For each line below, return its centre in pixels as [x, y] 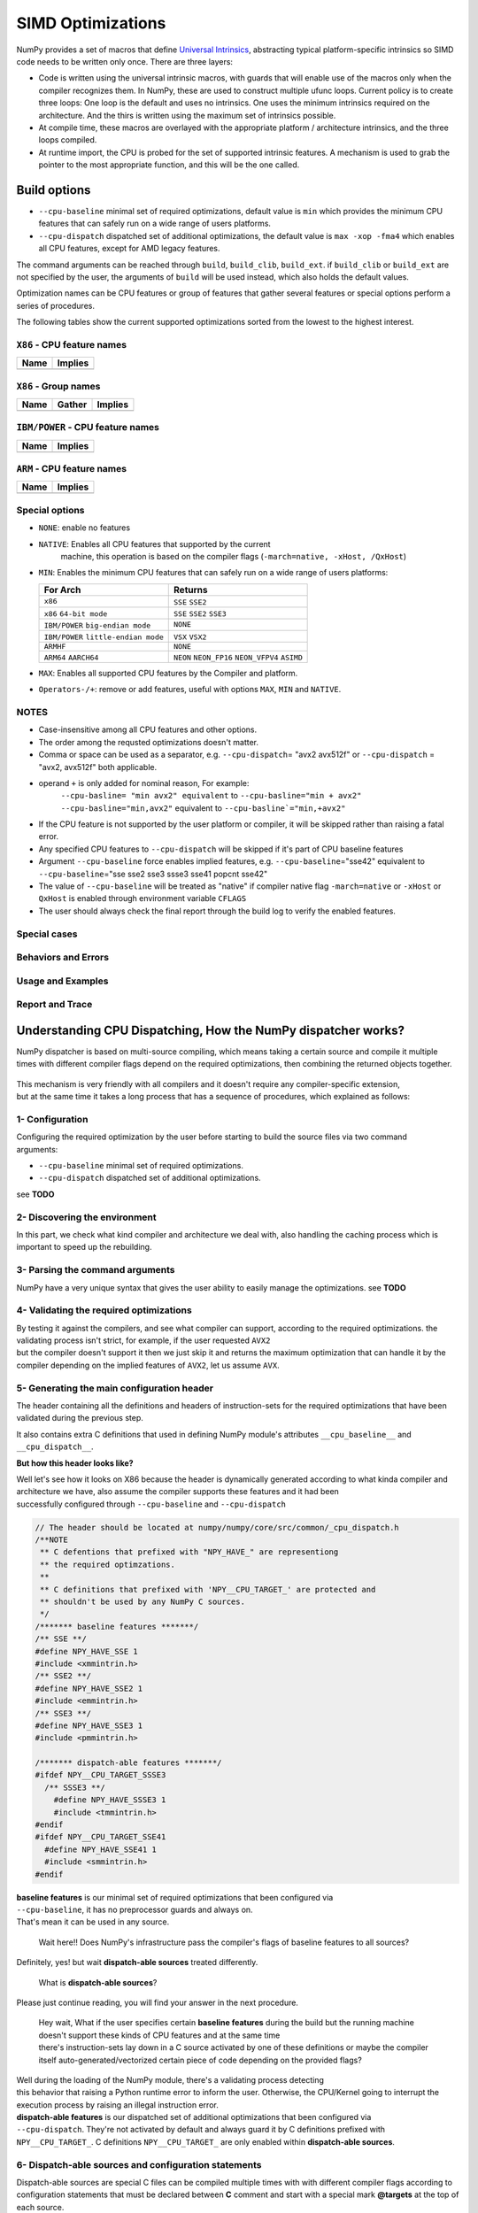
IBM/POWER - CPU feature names [88, 428]
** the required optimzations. [108, 1564]
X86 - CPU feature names [72, 344]
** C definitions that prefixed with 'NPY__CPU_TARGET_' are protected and [208, 1589]
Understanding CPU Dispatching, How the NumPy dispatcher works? [210, 1030]
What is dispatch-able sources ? [98, 1982]
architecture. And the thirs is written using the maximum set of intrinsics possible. [187, 115]
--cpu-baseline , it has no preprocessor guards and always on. [135, 1909]
